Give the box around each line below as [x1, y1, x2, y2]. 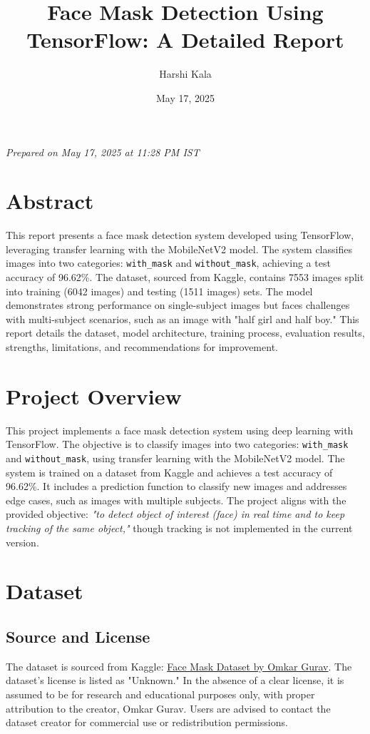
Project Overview [6, 381, 182, 410]
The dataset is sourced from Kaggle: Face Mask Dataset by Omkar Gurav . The [6, 658, 352, 673]
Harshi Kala [159, 66, 212, 81]
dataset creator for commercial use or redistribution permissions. [6, 715, 288, 730]
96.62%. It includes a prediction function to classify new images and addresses [6, 479, 347, 494]
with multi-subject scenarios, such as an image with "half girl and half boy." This [6, 311, 359, 326]
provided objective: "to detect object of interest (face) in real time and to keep [6, 506, 345, 521]
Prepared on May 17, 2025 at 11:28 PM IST [6, 144, 200, 159]
